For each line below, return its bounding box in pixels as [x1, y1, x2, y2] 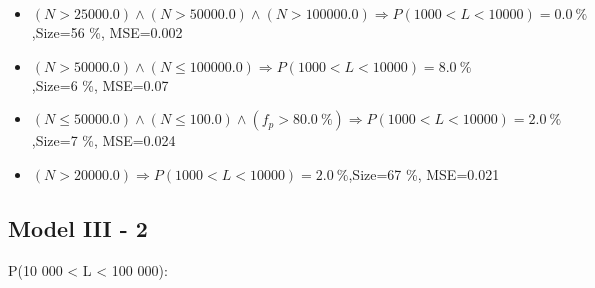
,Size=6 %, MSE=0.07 [31, 74, 169, 95]
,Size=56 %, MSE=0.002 [31, 22, 183, 42]
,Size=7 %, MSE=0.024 [31, 130, 176, 151]
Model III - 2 [8, 212, 148, 243]
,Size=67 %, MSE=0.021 [348, 163, 500, 184]
